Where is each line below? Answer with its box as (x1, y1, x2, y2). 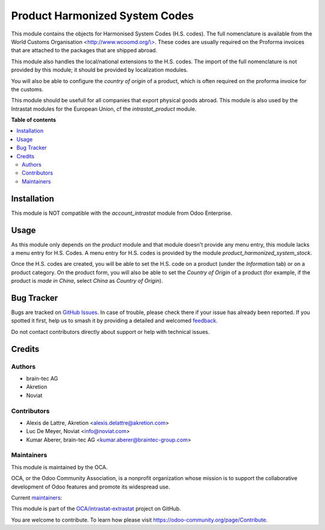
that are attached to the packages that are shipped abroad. (11, 47, 158, 54)
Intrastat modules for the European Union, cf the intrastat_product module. (11, 105, 197, 112)
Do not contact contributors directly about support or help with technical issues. (11, 328, 210, 335)
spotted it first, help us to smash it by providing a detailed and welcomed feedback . (11, 317, 218, 324)
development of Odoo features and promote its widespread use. (11, 483, 170, 490)
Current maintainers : (11, 494, 63, 502)
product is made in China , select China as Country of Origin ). (11, 277, 163, 285)
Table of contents (11, 116, 57, 123)
